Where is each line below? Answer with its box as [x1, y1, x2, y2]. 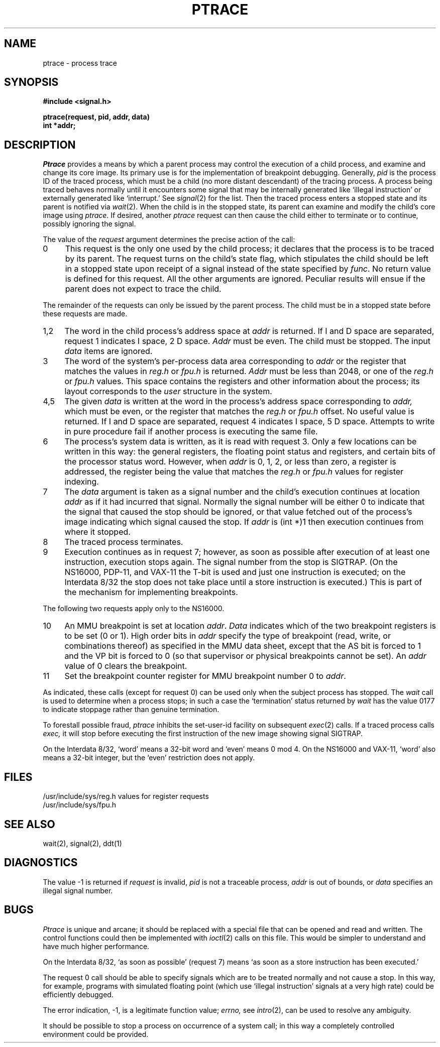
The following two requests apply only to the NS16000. [43, 604, 225, 613]
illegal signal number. [43, 886, 113, 895]
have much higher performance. [43, 942, 150, 951]
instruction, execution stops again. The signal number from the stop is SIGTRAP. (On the [64, 557, 398, 567]
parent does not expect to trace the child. [65, 284, 222, 294]
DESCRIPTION [4, 138, 76, 151]
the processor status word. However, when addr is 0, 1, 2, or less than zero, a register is [64, 456, 396, 467]
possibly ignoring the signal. [43, 219, 136, 228]
